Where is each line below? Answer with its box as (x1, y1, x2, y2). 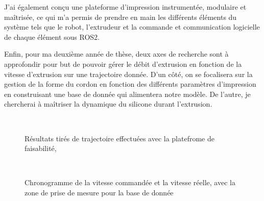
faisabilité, (25, 143, 57, 154)
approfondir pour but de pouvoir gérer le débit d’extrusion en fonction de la (4, 58, 242, 69)
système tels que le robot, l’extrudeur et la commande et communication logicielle (4, 21, 260, 32)
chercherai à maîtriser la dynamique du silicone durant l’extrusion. (4, 98, 212, 109)
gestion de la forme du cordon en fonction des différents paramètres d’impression (4, 79, 256, 89)
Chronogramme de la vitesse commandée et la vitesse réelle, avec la (25, 177, 235, 188)
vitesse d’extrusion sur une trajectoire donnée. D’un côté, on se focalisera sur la (4, 68, 253, 79)
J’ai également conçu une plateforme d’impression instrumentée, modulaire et (4, 2, 247, 12)
